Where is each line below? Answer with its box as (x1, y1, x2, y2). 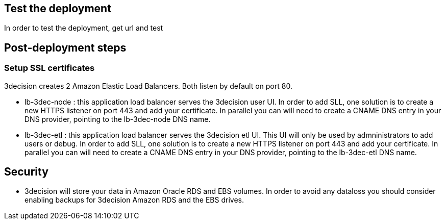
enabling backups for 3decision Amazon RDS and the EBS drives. (24, 195, 244, 205)
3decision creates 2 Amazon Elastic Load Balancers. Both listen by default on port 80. (4, 81, 292, 90)
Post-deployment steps (4, 41, 127, 54)
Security (4, 165, 48, 179)
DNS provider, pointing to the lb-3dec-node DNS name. (24, 114, 211, 123)
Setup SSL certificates (4, 63, 95, 73)
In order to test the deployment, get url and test (4, 23, 163, 33)
